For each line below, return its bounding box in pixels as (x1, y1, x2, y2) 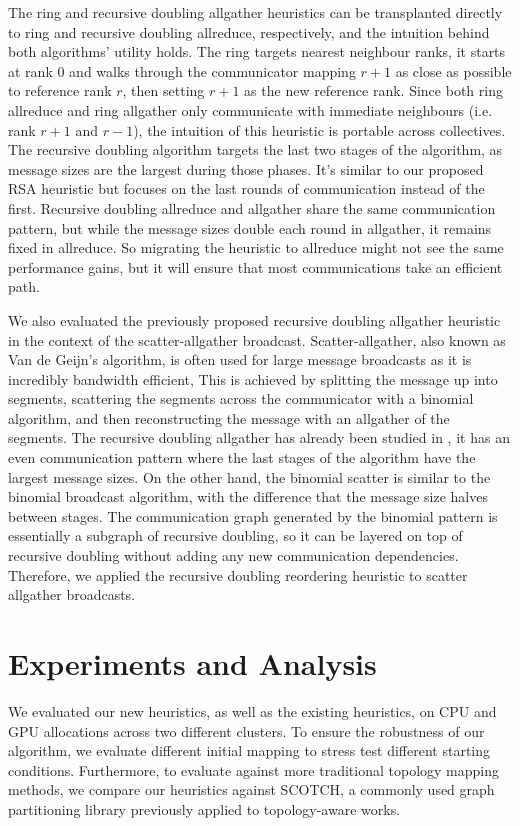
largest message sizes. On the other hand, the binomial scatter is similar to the (8, 466, 491, 487)
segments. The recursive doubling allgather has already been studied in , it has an (8, 427, 510, 448)
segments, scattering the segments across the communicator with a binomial (8, 388, 474, 409)
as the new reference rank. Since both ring (244, 80, 503, 101)
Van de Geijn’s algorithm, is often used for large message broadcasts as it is (8, 349, 472, 370)
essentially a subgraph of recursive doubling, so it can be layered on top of (8, 525, 463, 546)
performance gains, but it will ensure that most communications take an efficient (8, 256, 503, 277)
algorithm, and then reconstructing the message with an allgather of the (8, 407, 450, 428)
